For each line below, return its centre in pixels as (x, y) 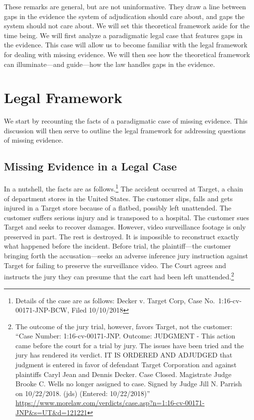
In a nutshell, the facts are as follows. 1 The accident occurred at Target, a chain (124, 188)
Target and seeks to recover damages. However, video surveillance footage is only (125, 227)
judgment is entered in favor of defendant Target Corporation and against (126, 365)
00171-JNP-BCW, (42, 310)
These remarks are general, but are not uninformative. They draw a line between (125, 6)
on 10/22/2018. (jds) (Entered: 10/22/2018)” (83, 393)
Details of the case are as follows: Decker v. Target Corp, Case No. (115, 300)
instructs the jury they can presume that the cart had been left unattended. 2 (119, 276)
